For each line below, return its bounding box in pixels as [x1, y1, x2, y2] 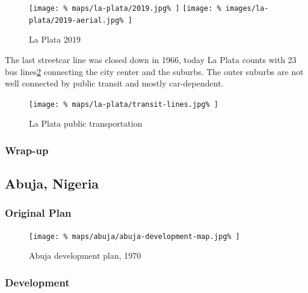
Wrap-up [5, 142, 49, 157]
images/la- [225, 4, 269, 13]
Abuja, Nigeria [5, 174, 99, 193]
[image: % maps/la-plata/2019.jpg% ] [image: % [29, 4, 221, 13]
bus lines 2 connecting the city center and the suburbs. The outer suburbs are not [5, 65, 304, 77]
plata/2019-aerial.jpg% [29, 16, 124, 25]
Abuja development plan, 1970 [29, 249, 141, 262]
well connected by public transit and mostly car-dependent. [5, 77, 224, 89]
